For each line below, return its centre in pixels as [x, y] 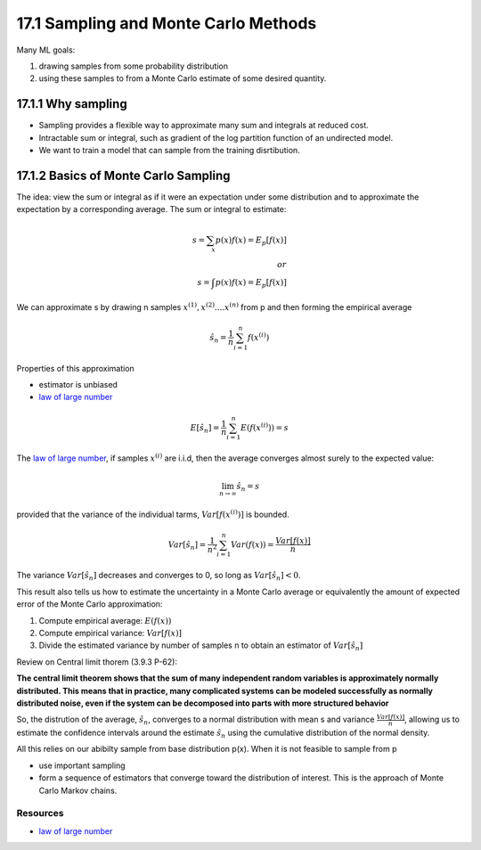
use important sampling [82, 765]
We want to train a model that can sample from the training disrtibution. [169, 151]
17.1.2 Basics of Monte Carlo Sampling [123, 175]
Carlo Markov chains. [78, 790]
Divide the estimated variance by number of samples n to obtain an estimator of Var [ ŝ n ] [201, 646]
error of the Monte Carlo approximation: [90, 604]
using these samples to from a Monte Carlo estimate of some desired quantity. [183, 78]
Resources [40, 813]
